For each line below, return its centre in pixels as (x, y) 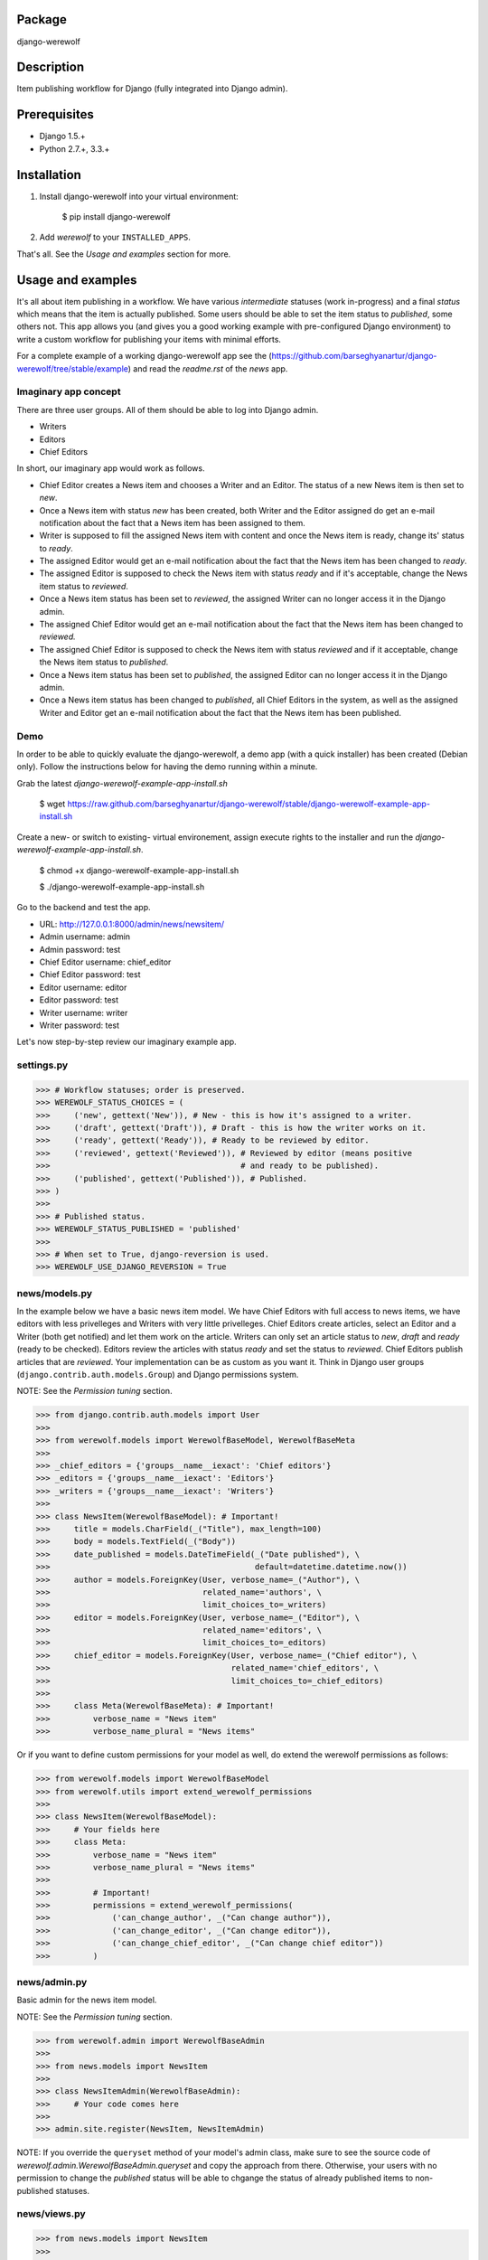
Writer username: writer (84, 1012)
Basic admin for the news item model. (87, 2000)
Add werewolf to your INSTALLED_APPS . (115, 237)
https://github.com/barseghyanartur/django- (354, 356)
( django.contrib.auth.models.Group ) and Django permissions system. (158, 1375)
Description (51, 67)
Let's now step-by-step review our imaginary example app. (127, 1042)
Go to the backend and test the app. (84, 908)
